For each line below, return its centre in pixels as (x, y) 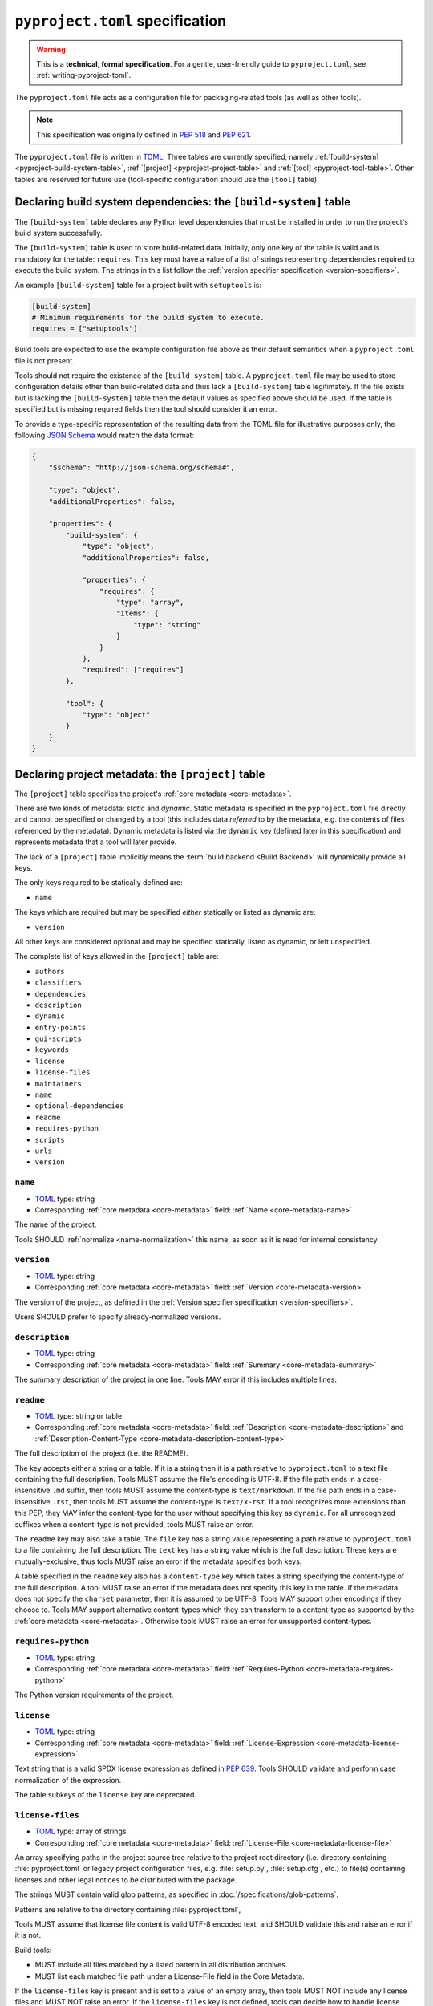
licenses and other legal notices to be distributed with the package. (126, 1880)
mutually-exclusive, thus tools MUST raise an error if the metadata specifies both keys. (158, 1561)
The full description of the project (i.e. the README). (101, 1453)
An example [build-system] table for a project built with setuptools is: (138, 285)
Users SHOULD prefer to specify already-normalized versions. (118, 1317)
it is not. (28, 1935)
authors (50, 971)
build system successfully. (59, 233)
